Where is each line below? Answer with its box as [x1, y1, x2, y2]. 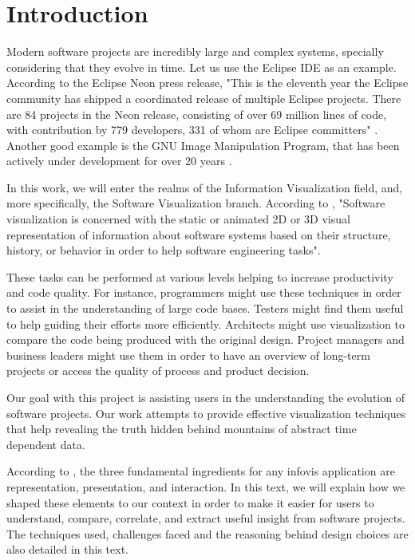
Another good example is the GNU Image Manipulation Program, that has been [6, 136, 400, 153]
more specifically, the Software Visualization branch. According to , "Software [6, 195, 385, 211]
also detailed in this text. [6, 541, 128, 558]
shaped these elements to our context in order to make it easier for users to [6, 494, 374, 511]
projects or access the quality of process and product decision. [6, 362, 310, 379]
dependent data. [6, 436, 85, 452]
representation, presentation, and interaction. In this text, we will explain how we [6, 478, 405, 495]
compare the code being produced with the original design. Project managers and [6, 331, 405, 348]
